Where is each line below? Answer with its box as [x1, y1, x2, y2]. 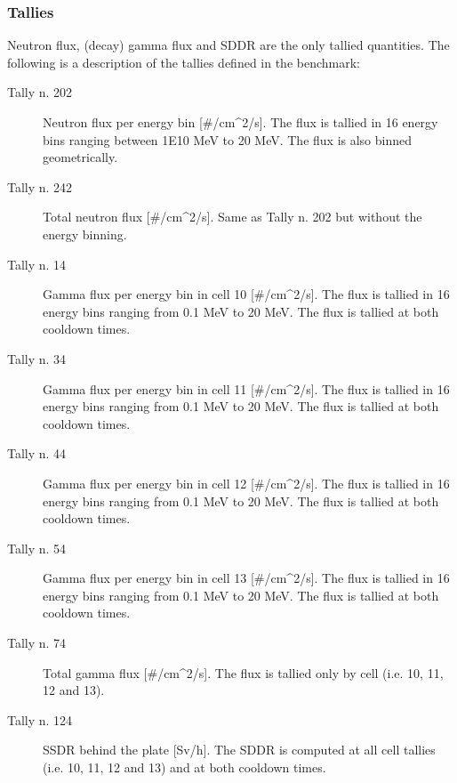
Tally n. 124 [7, 710, 73, 729]
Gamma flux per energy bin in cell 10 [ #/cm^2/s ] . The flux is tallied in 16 [43, 285, 450, 303]
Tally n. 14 [7, 254, 67, 273]
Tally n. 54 [7, 538, 67, 557]
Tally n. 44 [7, 444, 67, 463]
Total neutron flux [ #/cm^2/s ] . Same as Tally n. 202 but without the [43, 207, 422, 226]
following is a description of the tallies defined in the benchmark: [7, 52, 360, 71]
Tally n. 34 [7, 349, 67, 367]
